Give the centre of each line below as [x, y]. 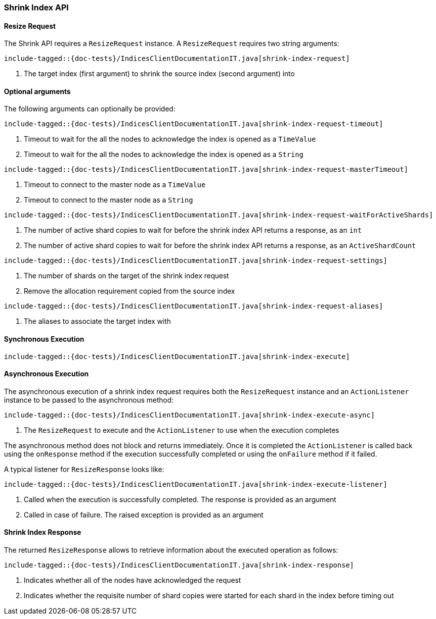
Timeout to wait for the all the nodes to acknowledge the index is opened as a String [164, 155]
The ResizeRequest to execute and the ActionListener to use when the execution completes [182, 430]
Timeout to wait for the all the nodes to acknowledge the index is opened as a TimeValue [170, 139]
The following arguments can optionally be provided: [90, 109]
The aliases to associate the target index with [97, 321]
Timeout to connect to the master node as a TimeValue [115, 185]
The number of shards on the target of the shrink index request [127, 276]
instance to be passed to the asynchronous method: [89, 400]
